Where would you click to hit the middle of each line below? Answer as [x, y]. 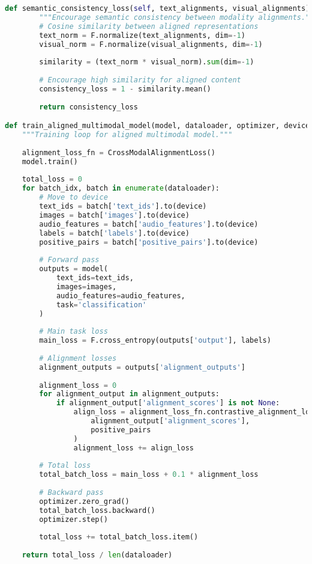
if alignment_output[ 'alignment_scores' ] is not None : [168, 403]
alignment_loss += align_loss [133, 448]
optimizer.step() [73, 519]
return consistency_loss [88, 107]
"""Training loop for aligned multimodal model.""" [127, 135]
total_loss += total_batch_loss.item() [119, 537]
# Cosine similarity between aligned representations [149, 26]
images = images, [86, 287]
